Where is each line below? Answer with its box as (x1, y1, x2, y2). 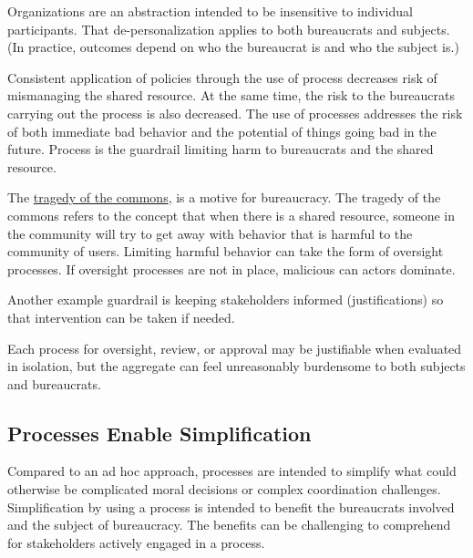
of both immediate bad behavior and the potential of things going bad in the (7, 121, 437, 140)
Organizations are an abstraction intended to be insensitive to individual (7, 2, 413, 20)
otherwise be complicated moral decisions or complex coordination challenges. (7, 480, 441, 499)
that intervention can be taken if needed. (7, 307, 235, 326)
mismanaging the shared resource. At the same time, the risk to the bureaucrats (7, 86, 456, 105)
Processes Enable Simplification (7, 418, 312, 447)
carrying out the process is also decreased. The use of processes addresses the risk (7, 103, 463, 122)
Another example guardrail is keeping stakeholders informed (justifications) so (7, 290, 444, 309)
